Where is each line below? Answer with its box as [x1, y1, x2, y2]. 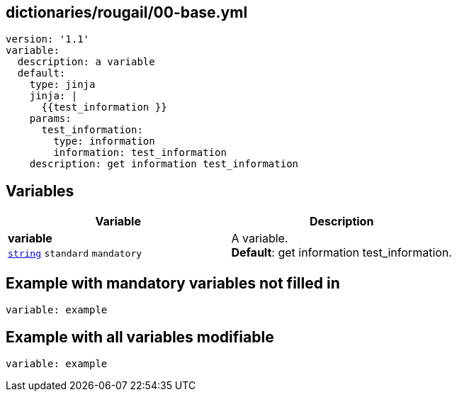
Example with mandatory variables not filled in [6, 274, 340, 292]
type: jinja [29, 79, 96, 91]
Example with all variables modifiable [6, 328, 274, 346]
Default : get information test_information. [231, 245, 452, 260]
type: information [53, 135, 155, 147]
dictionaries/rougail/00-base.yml [6, 4, 248, 21]
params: [29, 113, 72, 125]
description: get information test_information [29, 158, 299, 170]
